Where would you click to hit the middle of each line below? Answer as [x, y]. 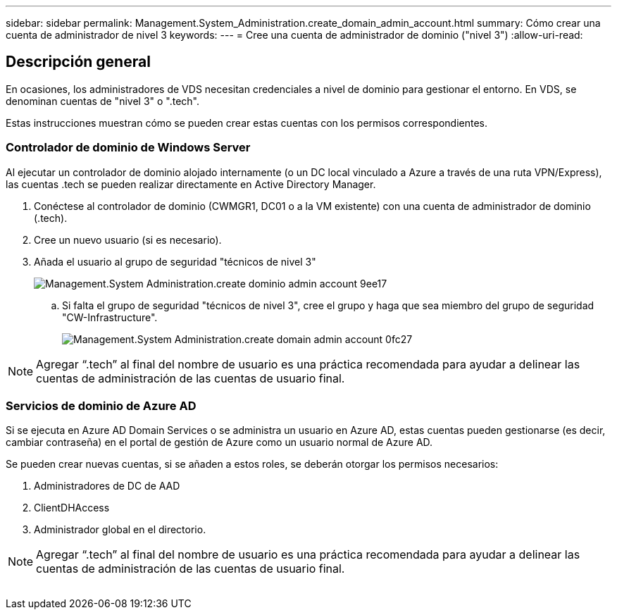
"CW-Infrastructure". [110, 317]
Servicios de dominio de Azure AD [101, 405]
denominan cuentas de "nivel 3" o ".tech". [103, 101]
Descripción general [78, 62]
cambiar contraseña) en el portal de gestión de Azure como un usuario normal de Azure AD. [219, 442]
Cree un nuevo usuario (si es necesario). [128, 240]
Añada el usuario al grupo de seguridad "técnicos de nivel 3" [175, 261]
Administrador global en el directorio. [120, 530]
